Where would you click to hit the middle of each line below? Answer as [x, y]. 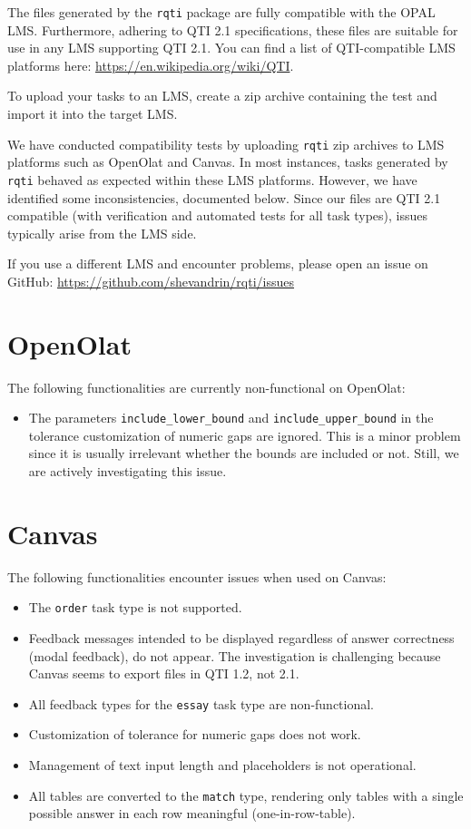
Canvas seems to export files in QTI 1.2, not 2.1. [164, 673]
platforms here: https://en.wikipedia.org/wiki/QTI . [151, 65]
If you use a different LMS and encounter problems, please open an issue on [218, 263]
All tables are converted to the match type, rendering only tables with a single [246, 795]
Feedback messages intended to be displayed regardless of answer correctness [241, 638]
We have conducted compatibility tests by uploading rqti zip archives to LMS [226, 144]
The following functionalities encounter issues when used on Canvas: [197, 576]
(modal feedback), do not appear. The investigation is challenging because [235, 655]
